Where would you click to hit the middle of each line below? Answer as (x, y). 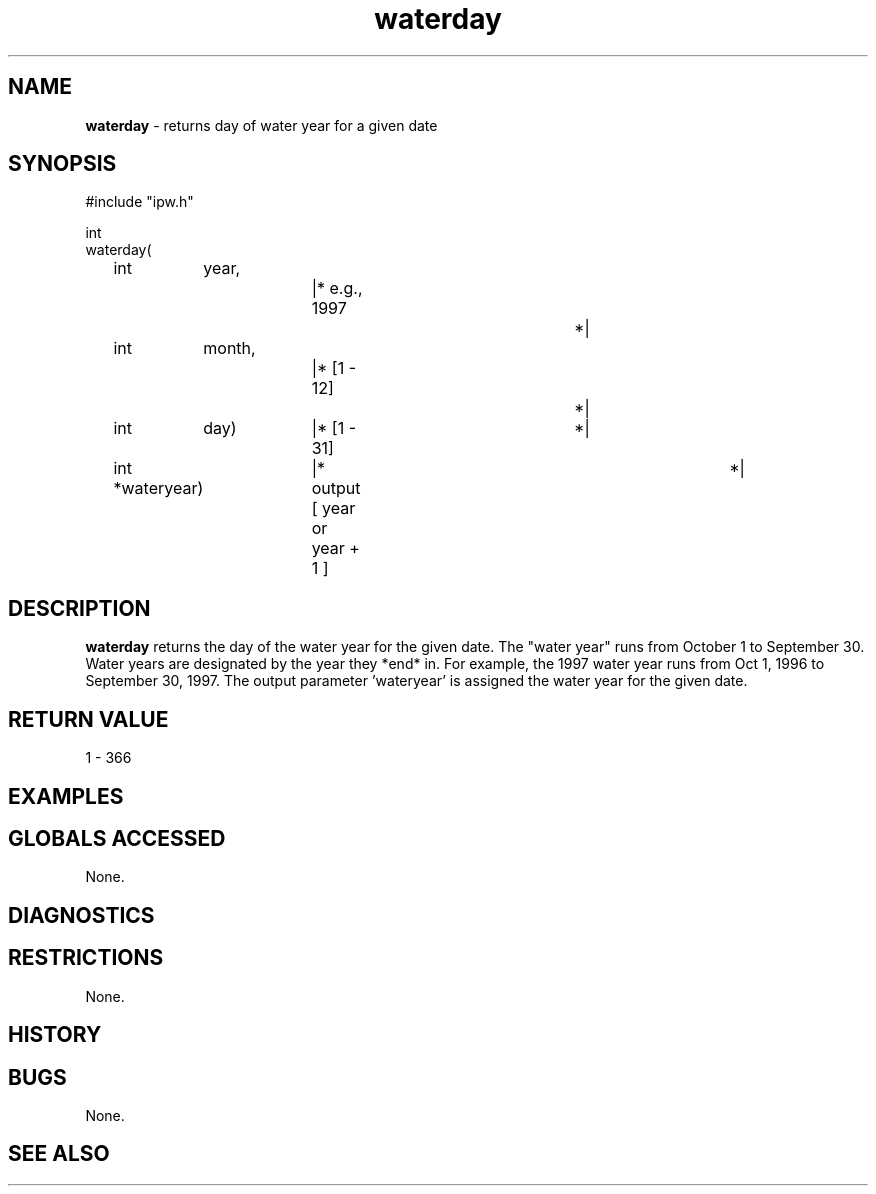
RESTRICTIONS (86, 958)
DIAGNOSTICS (81, 915)
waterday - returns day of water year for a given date (261, 125)
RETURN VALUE (88, 719)
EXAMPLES (66, 796)
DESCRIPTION (79, 608)
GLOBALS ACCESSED (117, 838)
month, (229, 348)
